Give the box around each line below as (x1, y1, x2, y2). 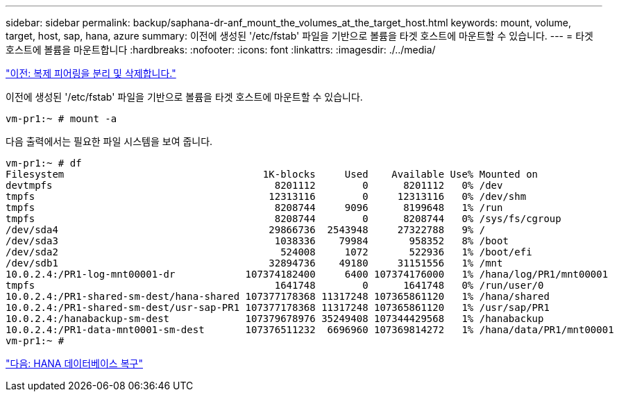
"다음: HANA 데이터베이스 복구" (6, 357, 143, 369)
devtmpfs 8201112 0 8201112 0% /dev (6, 180, 503, 191)
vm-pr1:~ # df (6, 158, 82, 169)
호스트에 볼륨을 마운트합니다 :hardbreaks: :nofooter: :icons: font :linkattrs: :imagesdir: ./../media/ (6, 44, 436, 56)
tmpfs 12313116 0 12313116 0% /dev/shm (6, 191, 527, 202)
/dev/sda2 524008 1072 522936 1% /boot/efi (6, 246, 532, 257)
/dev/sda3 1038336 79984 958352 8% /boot (6, 235, 509, 246)
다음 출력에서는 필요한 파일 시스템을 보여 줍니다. (6, 135, 213, 147)
